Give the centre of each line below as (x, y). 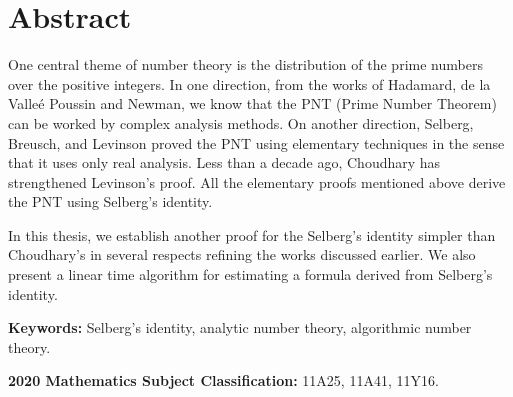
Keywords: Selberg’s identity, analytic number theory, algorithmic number (240, 327)
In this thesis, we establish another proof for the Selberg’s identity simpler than (252, 234)
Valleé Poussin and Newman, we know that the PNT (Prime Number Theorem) (252, 103)
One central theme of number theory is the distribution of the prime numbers (245, 64)
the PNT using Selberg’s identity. (110, 201)
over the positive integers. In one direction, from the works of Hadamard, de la (249, 83)
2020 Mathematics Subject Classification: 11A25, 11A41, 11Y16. (223, 380)
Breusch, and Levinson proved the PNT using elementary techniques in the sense (256, 142)
